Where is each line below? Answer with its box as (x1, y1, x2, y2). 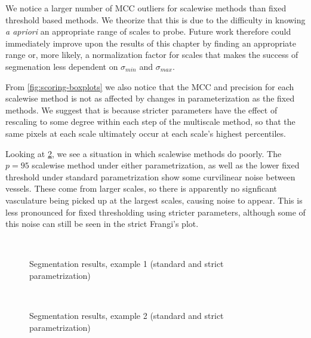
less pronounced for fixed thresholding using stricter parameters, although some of (5, 205, 306, 218)
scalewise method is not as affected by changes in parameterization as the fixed (5, 92, 295, 105)
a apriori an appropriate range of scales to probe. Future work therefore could (5, 25, 291, 38)
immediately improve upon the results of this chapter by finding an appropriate (5, 36, 296, 49)
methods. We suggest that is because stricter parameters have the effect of (5, 103, 278, 116)
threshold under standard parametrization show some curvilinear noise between (5, 170, 295, 183)
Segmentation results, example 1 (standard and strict (29, 257, 224, 270)
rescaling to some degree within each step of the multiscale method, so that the (5, 115, 295, 128)
